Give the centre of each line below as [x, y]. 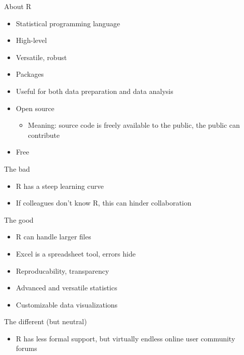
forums [26, 348]
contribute [44, 135]
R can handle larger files [53, 237]
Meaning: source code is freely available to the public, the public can [134, 125]
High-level [31, 40]
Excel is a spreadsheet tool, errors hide [76, 253]
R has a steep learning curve [60, 186]
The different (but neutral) [46, 321]
